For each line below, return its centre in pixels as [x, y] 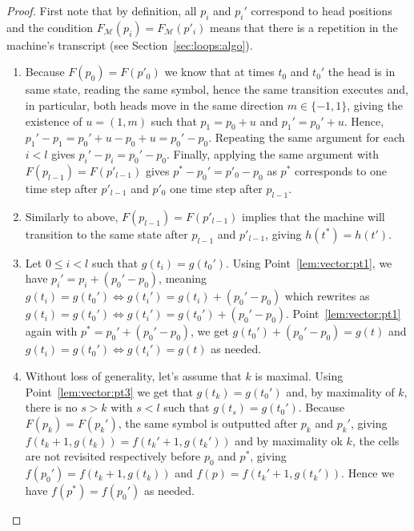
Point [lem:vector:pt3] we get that [109, 391]
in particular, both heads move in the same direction [155, 105]
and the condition [50, 27]
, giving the [375, 105]
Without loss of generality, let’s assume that [133, 375]
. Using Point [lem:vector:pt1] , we [309, 262]
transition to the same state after [107, 233]
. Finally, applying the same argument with [273, 154]
